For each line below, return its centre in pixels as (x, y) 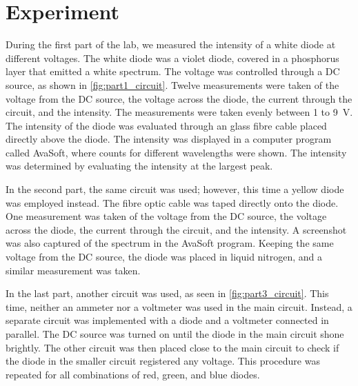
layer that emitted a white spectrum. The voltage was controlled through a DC (173, 71)
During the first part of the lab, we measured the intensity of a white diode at (171, 44)
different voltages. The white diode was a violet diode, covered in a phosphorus (172, 58)
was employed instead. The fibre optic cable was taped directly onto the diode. (172, 202)
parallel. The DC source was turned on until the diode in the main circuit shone (175, 334)
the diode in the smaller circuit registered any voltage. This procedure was (163, 361)
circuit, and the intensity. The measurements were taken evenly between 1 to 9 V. (179, 112)
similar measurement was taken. (73, 270)
